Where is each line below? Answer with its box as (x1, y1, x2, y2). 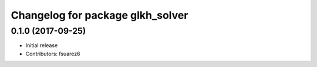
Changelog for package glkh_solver (11, 9, 188, 22)
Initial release (25, 42, 58, 49)
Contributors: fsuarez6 (25, 50, 80, 57)
